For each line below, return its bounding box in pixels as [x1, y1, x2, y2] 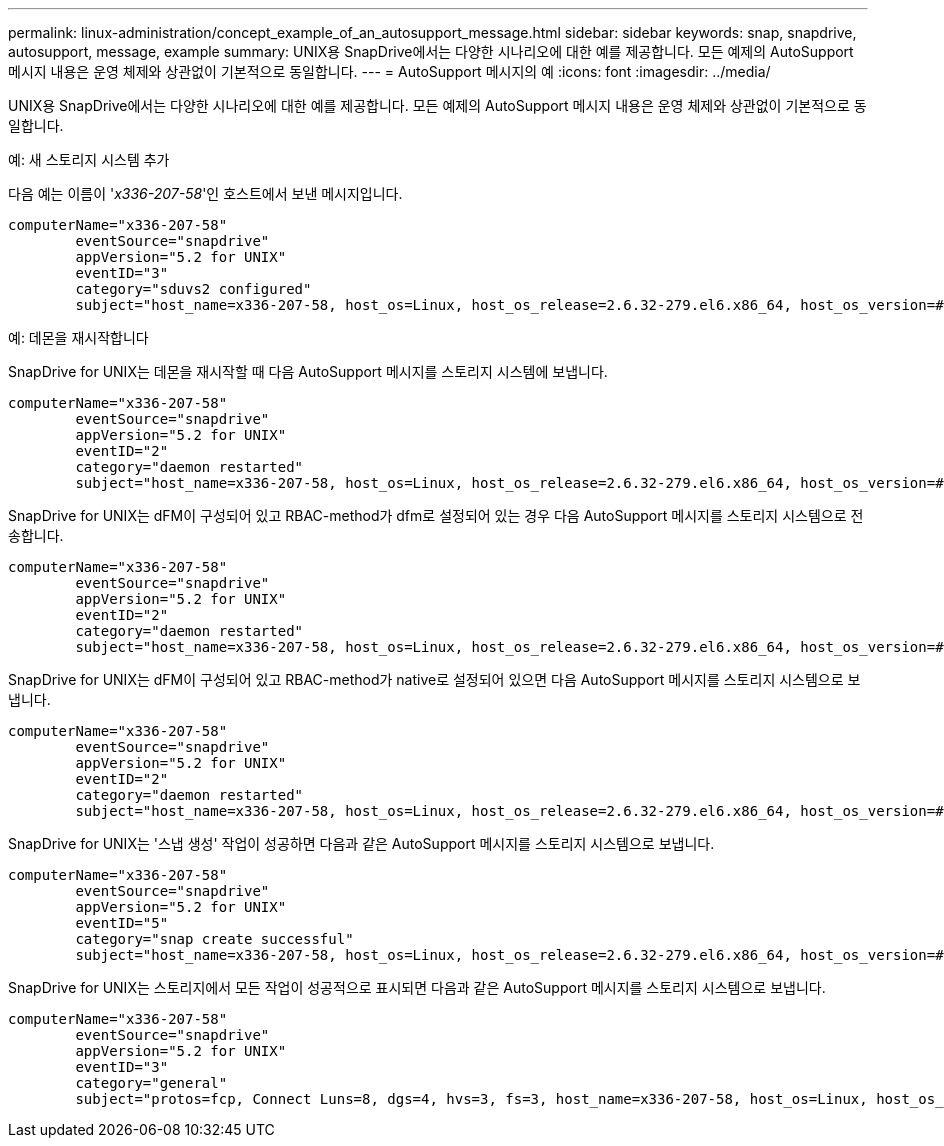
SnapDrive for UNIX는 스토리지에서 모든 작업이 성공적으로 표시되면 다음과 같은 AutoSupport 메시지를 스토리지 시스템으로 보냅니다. [8, 979, 826, 996]
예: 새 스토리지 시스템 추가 [8, 151, 170, 168]
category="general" [75, 1075, 228, 1091]
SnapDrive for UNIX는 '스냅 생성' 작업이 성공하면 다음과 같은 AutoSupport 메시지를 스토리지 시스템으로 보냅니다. [8, 835, 715, 852]
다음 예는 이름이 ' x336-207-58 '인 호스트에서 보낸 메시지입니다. [8, 185, 403, 202]
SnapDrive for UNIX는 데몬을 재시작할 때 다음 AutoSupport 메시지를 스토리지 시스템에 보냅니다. [8, 363, 608, 380]
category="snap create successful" [75, 931, 354, 947]
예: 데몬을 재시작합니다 [8, 329, 149, 346]
